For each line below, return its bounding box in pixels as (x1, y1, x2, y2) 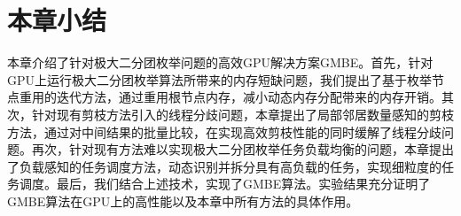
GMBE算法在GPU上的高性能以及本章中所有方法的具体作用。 (7, 191, 359, 210)
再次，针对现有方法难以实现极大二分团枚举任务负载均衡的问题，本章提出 (31, 140, 454, 158)
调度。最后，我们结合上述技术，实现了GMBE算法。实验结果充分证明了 (19, 174, 431, 193)
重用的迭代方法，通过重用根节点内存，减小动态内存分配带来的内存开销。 (19, 88, 441, 106)
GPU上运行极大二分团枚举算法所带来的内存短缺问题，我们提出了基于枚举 (7, 70, 433, 89)
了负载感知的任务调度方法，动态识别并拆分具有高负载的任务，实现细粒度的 (7, 157, 441, 175)
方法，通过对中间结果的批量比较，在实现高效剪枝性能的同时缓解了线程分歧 (7, 122, 441, 141)
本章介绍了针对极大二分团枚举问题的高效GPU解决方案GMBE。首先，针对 (7, 53, 434, 72)
